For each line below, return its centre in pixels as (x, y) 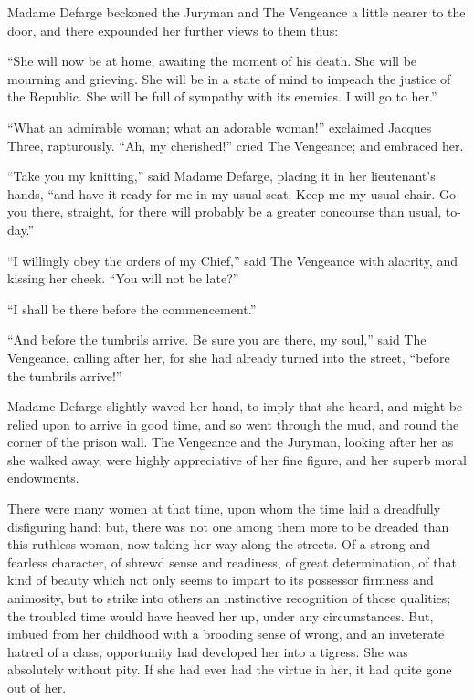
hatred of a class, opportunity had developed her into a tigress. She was (208, 651)
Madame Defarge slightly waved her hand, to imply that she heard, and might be (235, 406)
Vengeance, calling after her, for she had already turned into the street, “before (229, 357)
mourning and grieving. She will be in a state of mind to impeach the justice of (229, 78)
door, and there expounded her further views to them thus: (173, 30)
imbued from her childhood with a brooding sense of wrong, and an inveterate (226, 634)
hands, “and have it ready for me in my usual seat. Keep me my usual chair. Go (232, 193)
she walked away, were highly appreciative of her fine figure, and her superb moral (237, 459)
